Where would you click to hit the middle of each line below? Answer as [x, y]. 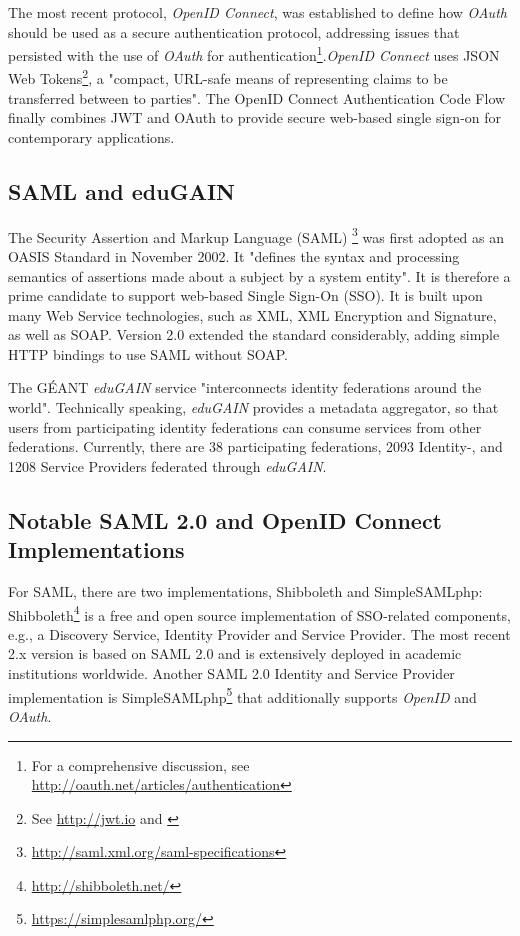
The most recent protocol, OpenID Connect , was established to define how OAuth [257, 12]
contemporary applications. [91, 136]
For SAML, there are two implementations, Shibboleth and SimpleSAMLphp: [245, 591]
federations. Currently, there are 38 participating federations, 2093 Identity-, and [255, 446]
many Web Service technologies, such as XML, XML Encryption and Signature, [252, 314]
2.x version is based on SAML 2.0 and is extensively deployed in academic [235, 653]
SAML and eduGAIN [121, 190]
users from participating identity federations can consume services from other [245, 426]
